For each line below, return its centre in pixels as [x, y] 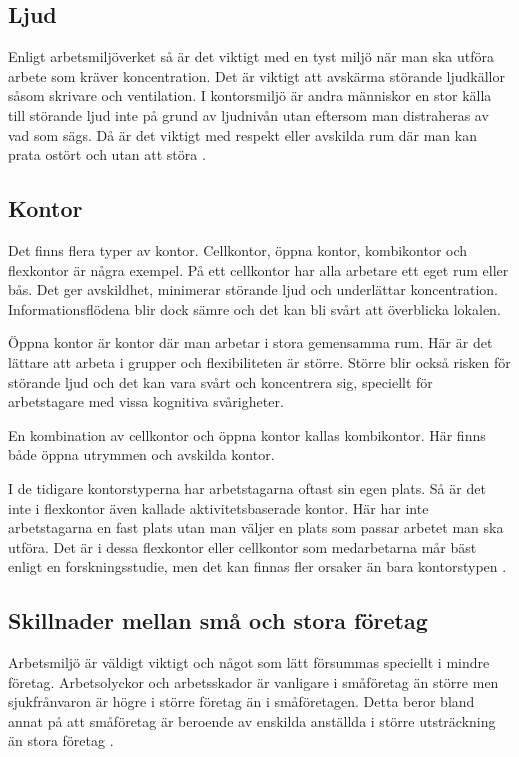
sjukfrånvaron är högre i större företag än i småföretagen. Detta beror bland [241, 701]
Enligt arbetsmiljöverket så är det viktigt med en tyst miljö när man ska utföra [251, 56]
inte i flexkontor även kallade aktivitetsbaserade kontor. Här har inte [218, 507]
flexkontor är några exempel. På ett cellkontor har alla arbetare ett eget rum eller [258, 269]
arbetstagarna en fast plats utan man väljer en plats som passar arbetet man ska [256, 527]
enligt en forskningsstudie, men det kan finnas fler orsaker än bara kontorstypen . [257, 566]
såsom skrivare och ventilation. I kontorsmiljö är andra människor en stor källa [250, 95]
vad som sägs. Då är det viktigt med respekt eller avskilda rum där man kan [242, 134]
